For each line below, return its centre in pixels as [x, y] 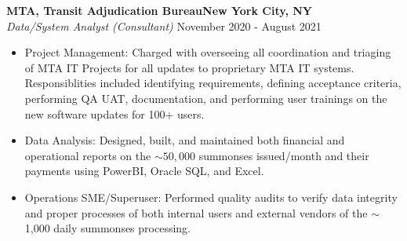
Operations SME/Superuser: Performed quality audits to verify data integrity [211, 197]
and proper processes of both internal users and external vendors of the [196, 212]
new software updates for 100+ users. [114, 113]
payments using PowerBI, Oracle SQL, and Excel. [144, 171]
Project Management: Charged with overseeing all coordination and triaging [208, 52]
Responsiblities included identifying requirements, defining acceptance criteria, [213, 83]
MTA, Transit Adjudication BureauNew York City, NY [160, 10]
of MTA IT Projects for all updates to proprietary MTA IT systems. [189, 67]
